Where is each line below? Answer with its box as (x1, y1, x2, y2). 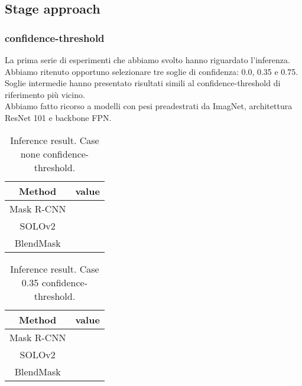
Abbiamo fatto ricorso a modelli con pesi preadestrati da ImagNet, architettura (5, 100, 293, 112)
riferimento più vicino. (5, 88, 85, 100)
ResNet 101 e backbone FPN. (5, 111, 112, 123)
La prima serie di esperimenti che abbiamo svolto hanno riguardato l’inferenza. (5, 54, 290, 66)
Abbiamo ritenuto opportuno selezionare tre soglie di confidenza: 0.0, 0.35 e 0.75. (5, 65, 298, 77)
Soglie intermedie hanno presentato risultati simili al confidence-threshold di (5, 77, 281, 89)
